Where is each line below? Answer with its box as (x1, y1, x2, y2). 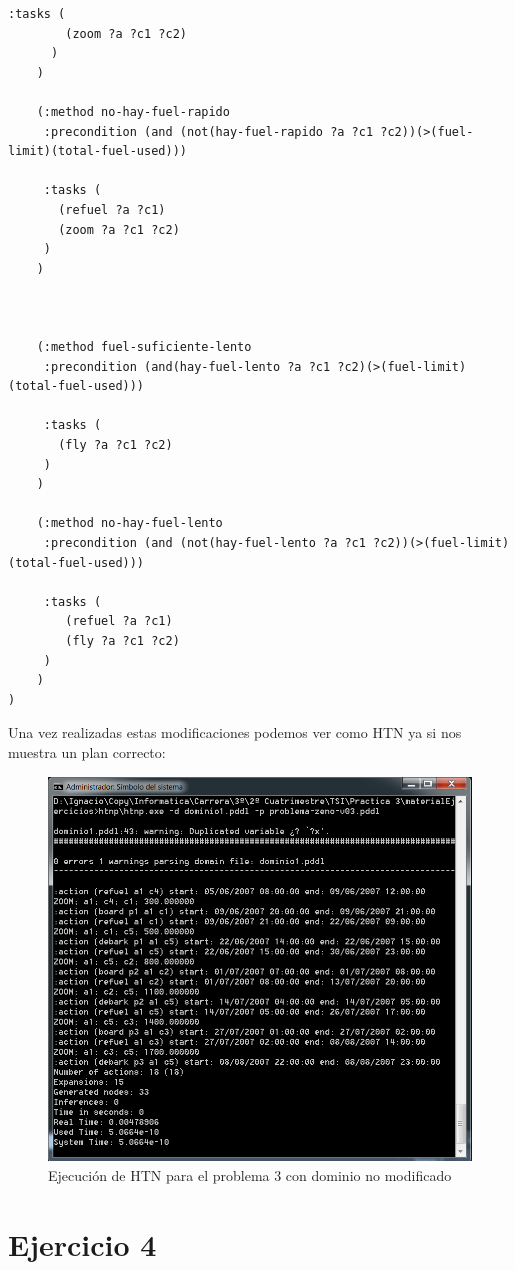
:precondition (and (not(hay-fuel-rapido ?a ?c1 (43, 124, 374, 139)
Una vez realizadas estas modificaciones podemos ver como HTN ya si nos (8, 722, 462, 743)
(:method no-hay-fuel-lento (36, 516, 223, 531)
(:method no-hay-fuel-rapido (36, 104, 230, 119)
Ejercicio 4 (8, 1223, 157, 1264)
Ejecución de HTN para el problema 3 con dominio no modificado (48, 1164, 452, 1185)
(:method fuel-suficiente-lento (36, 340, 252, 355)
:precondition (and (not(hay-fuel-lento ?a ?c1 (43, 536, 366, 551)
